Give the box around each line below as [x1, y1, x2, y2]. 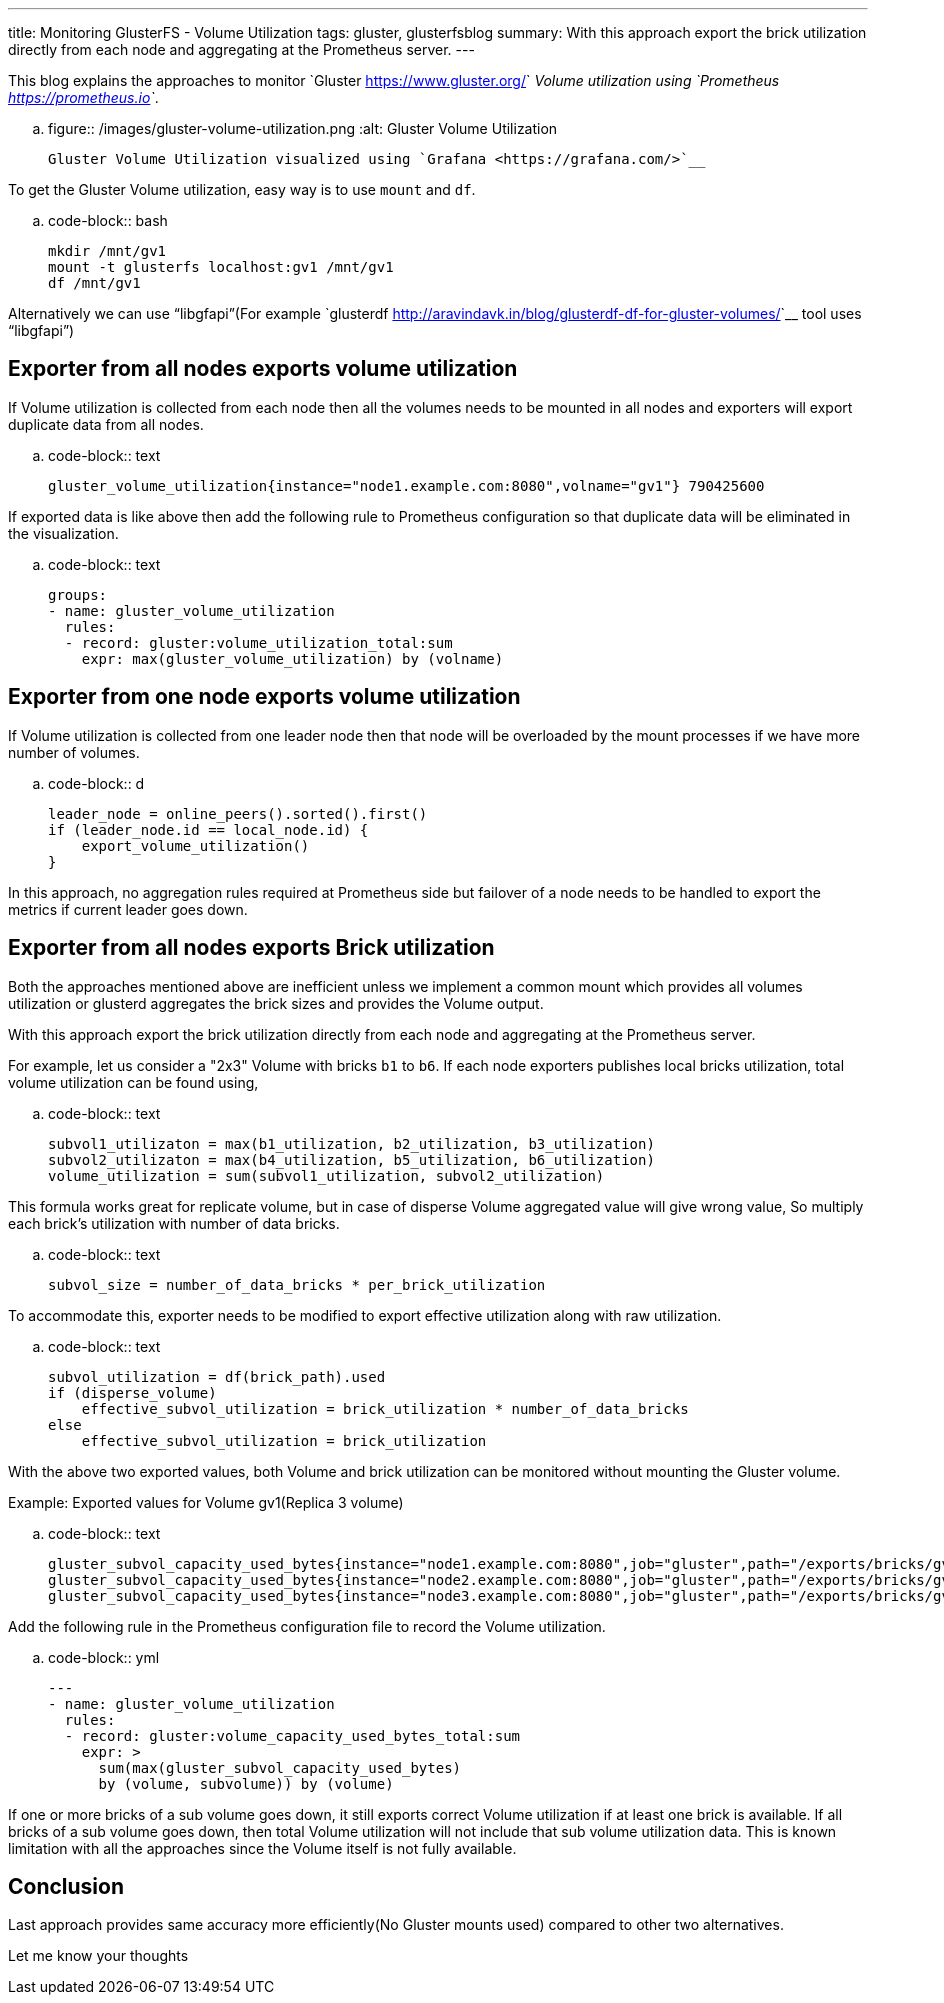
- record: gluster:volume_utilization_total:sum [64, 634, 453, 651]
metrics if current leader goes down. [8, 900, 248, 918]
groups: [48, 586, 108, 603]
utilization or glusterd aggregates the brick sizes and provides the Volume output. [8, 994, 544, 1012]
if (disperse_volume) [48, 1384, 217, 1401]
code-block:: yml [48, 1648, 160, 1666]
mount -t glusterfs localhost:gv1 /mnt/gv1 [48, 259, 394, 275]
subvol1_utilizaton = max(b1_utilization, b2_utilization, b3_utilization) [48, 1135, 655, 1152]
